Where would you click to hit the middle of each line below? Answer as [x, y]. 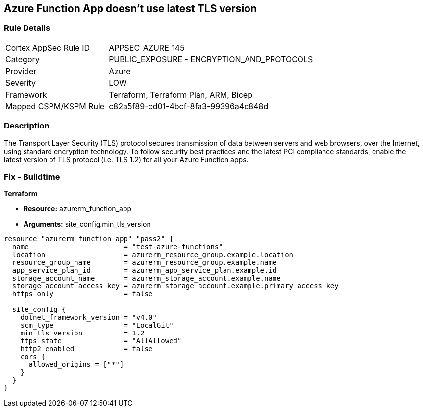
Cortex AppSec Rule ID [48, 47]
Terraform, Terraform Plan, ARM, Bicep [181, 94]
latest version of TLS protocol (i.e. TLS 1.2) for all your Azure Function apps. [126, 159]
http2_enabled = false [87, 349]
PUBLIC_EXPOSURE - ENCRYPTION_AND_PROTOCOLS [211, 59]
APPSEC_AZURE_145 [147, 47]
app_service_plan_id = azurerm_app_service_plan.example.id [144, 270]
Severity [21, 83]
